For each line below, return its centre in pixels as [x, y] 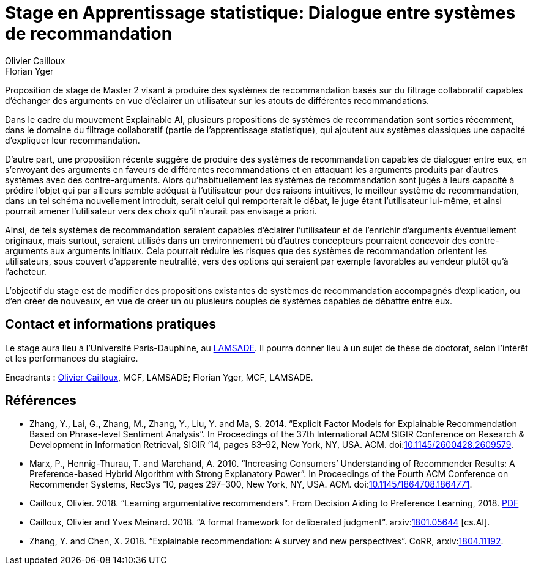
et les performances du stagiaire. [72, 358]
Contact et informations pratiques [111, 324]
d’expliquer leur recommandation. [73, 140]
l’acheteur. [26, 271]
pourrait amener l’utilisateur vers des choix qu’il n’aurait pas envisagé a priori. [161, 211]
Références [41, 401]
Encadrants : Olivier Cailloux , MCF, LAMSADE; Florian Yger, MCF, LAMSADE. [159, 377]
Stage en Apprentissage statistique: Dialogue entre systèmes [260, 13]
